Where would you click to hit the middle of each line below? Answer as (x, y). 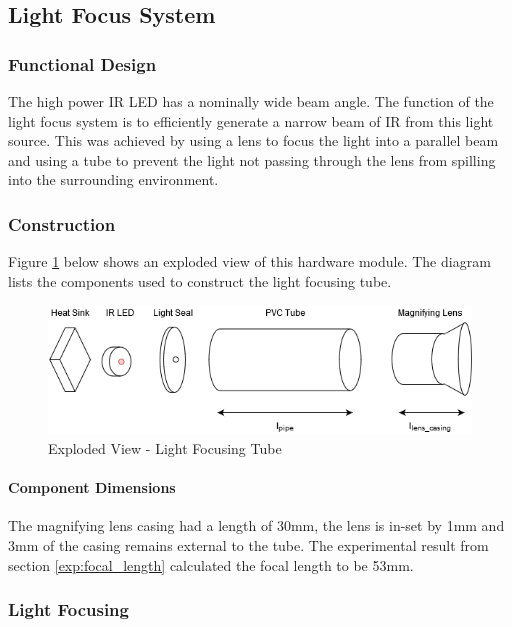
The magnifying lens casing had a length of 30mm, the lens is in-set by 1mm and (256, 525)
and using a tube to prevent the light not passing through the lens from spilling (252, 159)
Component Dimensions (92, 487)
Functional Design (82, 63)
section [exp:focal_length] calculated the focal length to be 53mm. (211, 564)
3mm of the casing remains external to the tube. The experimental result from (248, 544)
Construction (62, 223)
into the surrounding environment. (113, 179)
